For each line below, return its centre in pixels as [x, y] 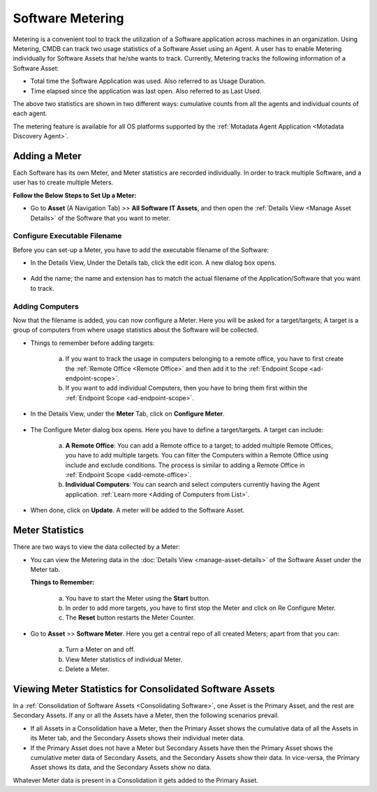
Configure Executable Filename [67, 236]
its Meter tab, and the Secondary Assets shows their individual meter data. [138, 738]
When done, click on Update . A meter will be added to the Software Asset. [138, 511]
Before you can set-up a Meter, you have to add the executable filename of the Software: [141, 250]
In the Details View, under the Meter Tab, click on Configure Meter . [127, 414]
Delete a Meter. [87, 669]
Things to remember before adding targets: [93, 343]
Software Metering [69, 18]
